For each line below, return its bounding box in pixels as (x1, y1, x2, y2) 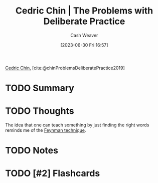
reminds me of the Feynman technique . (5, 127, 86, 133)
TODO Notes (5, 145, 59, 156)
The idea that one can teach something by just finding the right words (5, 122, 149, 128)
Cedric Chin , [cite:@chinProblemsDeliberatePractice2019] (5, 65, 125, 71)
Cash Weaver (70, 32, 98, 38)
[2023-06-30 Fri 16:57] (60, 42, 108, 48)
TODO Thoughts (5, 105, 74, 117)
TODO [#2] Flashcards (5, 168, 100, 179)
